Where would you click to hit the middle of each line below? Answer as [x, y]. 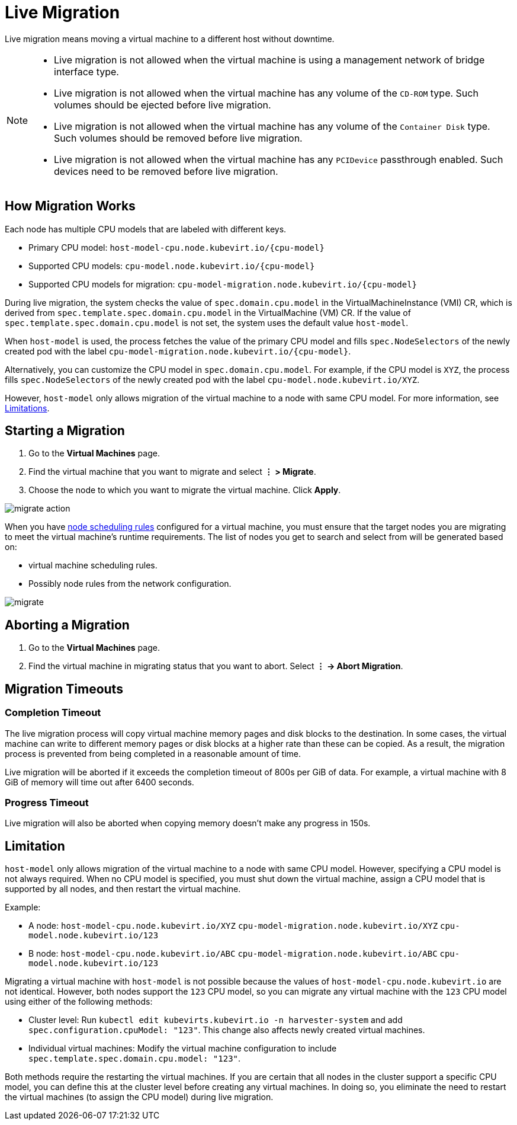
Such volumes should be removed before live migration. [178, 138]
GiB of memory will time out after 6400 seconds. [99, 782]
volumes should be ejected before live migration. [163, 105]
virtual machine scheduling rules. [93, 565]
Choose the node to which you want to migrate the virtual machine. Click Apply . [185, 490]
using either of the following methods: [79, 1002]
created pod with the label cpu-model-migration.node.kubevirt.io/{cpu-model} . [178, 351]
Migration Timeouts [64, 689]
